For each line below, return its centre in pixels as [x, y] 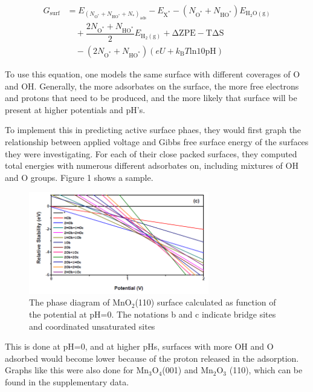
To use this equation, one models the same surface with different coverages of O [153, 74]
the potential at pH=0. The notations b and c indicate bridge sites [153, 314]
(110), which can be [266, 370]
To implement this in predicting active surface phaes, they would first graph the [153, 130]
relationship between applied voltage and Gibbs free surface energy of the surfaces [157, 141]
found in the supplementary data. [67, 381]
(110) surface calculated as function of [205, 302]
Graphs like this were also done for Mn [77, 370]
